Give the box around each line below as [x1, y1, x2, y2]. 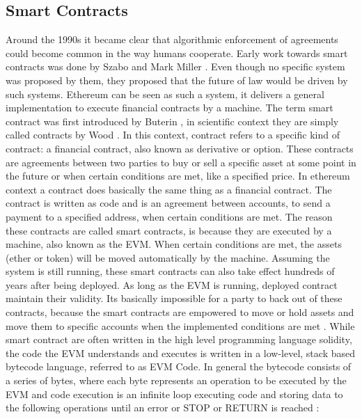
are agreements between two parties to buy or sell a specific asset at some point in [6, 155, 356, 169]
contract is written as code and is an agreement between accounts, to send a [6, 196, 331, 210]
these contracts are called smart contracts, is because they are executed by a [6, 223, 332, 237]
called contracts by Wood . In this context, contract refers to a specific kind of [6, 127, 340, 142]
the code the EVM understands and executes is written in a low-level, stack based [6, 345, 355, 360]
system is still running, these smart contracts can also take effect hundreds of [6, 264, 335, 278]
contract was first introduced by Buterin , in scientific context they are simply [6, 113, 339, 128]
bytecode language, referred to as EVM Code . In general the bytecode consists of [6, 359, 352, 374]
